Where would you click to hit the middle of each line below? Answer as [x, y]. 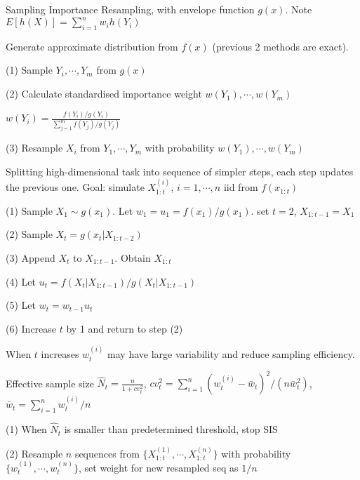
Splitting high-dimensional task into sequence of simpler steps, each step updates [180, 171]
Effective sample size [50, 383]
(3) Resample [34, 148]
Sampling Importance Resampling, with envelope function [130, 9]
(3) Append [31, 258]
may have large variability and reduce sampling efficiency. [231, 354]
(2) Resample [34, 453]
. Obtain [133, 258]
